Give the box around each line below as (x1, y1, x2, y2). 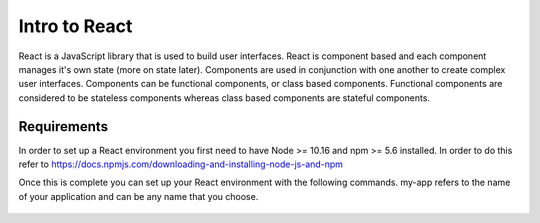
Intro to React (18, 15, 133, 37)
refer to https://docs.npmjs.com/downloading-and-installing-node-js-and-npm (18, 158, 344, 170)
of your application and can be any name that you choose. (18, 190, 259, 202)
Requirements (18, 118, 109, 135)
